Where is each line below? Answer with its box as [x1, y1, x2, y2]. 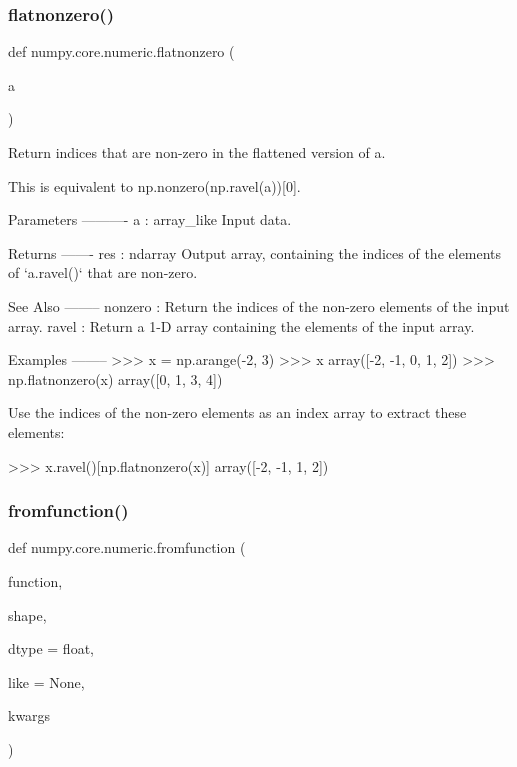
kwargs [8, 705, 51, 726]
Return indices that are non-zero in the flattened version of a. [8, 142, 386, 162]
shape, [8, 604, 47, 625]
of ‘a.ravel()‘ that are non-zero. [8, 262, 198, 283]
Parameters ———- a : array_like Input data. [8, 209, 292, 230]
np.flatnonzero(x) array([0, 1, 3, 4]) [8, 368, 223, 389]
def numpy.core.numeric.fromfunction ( [8, 537, 246, 558]
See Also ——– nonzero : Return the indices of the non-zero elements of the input [8, 295, 510, 316]
